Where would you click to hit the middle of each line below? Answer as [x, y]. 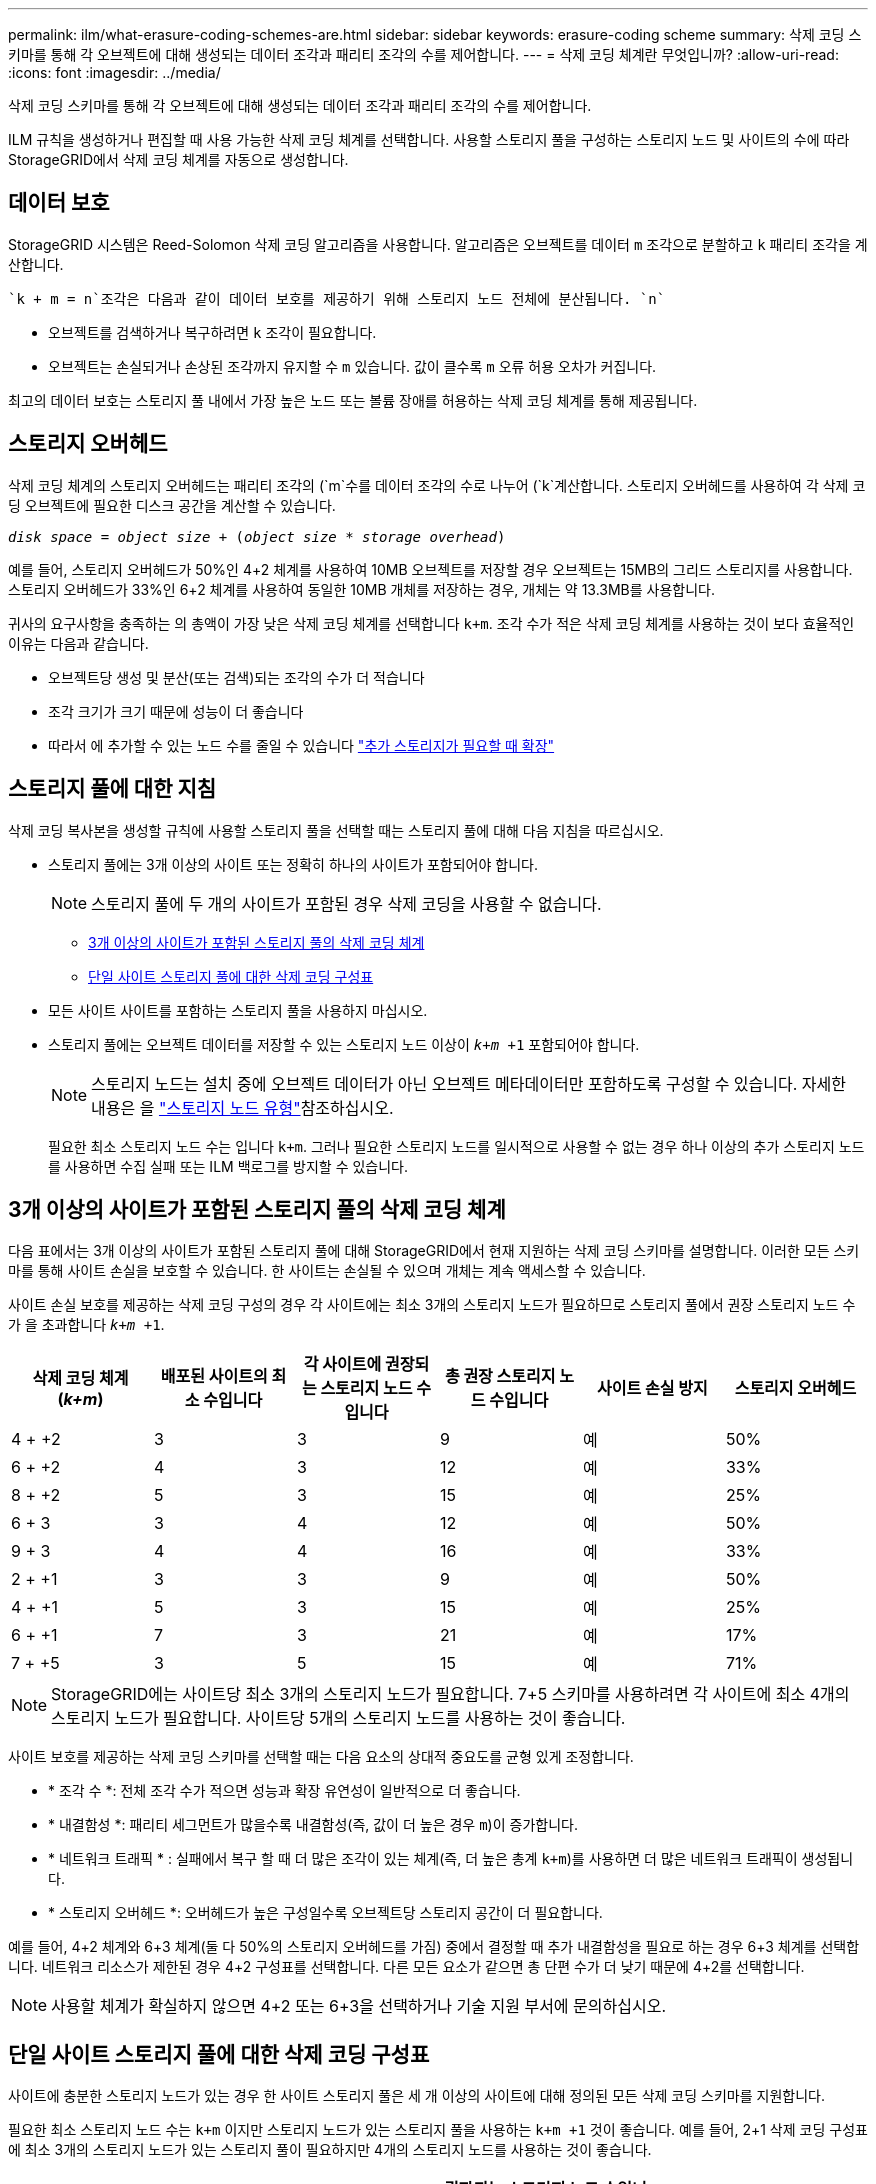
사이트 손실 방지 [652, 1388]
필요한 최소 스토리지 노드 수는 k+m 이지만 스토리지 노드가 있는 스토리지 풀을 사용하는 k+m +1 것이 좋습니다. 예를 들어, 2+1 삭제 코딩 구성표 [438, 2130]
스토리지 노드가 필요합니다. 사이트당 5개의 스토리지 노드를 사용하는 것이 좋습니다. [338, 1718]
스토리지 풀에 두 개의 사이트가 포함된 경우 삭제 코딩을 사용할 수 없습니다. [346, 903]
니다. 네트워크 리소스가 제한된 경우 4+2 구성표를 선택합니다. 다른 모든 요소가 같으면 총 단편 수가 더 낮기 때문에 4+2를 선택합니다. [406, 1967]
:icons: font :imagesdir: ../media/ [114, 72]
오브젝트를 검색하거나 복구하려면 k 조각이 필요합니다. [212, 332]
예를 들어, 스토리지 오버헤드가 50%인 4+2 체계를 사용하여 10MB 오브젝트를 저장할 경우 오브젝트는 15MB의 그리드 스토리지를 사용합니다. [430, 569]
